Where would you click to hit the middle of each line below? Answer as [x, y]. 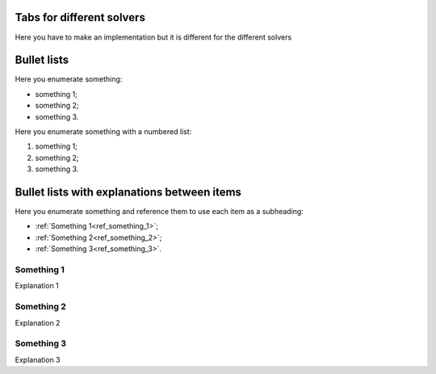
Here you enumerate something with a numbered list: [103, 131]
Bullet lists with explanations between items [128, 192]
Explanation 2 [38, 322]
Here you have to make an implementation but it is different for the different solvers [153, 37]
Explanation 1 [37, 286]
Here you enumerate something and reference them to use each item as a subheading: [159, 212]
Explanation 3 [38, 359]
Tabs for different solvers [80, 17]
